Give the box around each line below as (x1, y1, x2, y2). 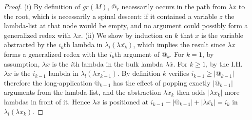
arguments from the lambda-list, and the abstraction (4, 87, 161, 97)
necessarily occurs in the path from (121, 1, 227, 11)
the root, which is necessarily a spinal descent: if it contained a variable (4, 11, 217, 21)
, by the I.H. (206, 58, 243, 69)
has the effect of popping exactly (113, 77, 211, 87)
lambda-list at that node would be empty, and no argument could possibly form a (4, 20, 248, 31)
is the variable (201, 30, 244, 40)
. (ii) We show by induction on (81, 30, 173, 40)
